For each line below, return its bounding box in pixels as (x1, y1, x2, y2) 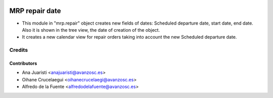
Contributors (9, 60, 37, 66)
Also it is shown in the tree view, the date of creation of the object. (22, 27, 160, 33)
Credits (9, 47, 28, 54)
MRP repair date (9, 7, 61, 15)
